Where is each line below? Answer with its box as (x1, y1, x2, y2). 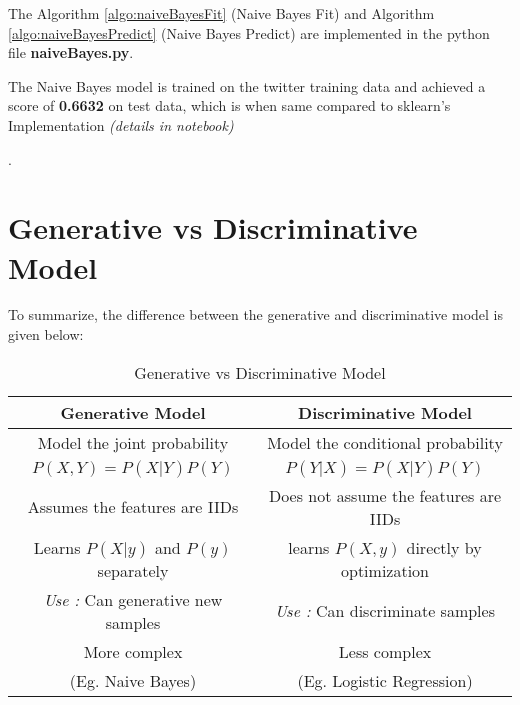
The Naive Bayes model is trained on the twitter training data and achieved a (8, 75, 486, 96)
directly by (406, 535, 482, 559)
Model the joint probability (37, 430, 229, 454)
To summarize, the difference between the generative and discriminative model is (8, 304, 503, 325)
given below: (8, 324, 84, 345)
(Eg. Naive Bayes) (69, 668, 197, 692)
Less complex (338, 639, 432, 663)
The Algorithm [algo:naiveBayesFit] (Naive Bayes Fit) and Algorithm (8, 3, 435, 23)
